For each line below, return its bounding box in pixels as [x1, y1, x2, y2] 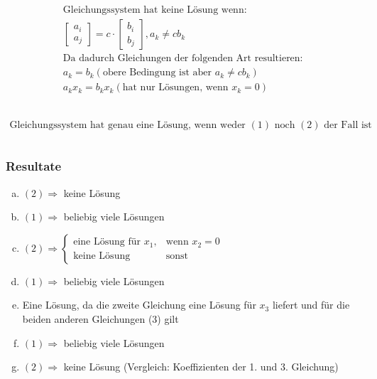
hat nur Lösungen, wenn [122, 82, 229, 93]
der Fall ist [324, 120, 372, 131]
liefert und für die [272, 297, 350, 312]
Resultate [6, 157, 62, 175]
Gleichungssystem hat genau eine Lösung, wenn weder [9, 120, 246, 131]
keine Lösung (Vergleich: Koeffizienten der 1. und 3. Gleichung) [63, 359, 339, 374]
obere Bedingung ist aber [102, 68, 212, 78]
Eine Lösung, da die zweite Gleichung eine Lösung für [22, 297, 256, 312]
